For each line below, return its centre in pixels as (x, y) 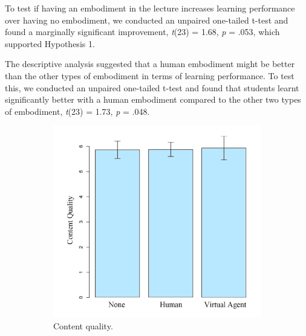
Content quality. (83, 325)
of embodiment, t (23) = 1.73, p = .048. (77, 111)
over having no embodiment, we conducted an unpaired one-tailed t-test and (147, 20)
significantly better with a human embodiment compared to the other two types (153, 99)
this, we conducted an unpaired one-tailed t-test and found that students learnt (152, 87)
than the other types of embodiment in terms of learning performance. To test (150, 75)
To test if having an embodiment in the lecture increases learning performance (150, 8)
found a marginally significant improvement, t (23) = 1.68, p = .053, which (142, 32)
